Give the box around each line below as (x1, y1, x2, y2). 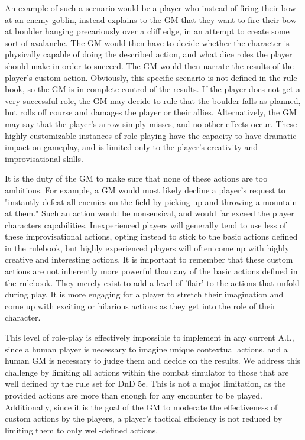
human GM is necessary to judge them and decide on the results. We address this (5, 354, 301, 367)
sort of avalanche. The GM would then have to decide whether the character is (5, 36, 290, 48)
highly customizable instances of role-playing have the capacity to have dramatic (5, 129, 297, 141)
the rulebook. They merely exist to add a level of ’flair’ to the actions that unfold (5, 276, 300, 289)
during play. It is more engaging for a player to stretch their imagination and (5, 288, 284, 300)
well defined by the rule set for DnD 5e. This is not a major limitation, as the (5, 377, 286, 390)
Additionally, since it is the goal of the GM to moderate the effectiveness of (5, 400, 278, 413)
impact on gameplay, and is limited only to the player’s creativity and (5, 141, 258, 153)
